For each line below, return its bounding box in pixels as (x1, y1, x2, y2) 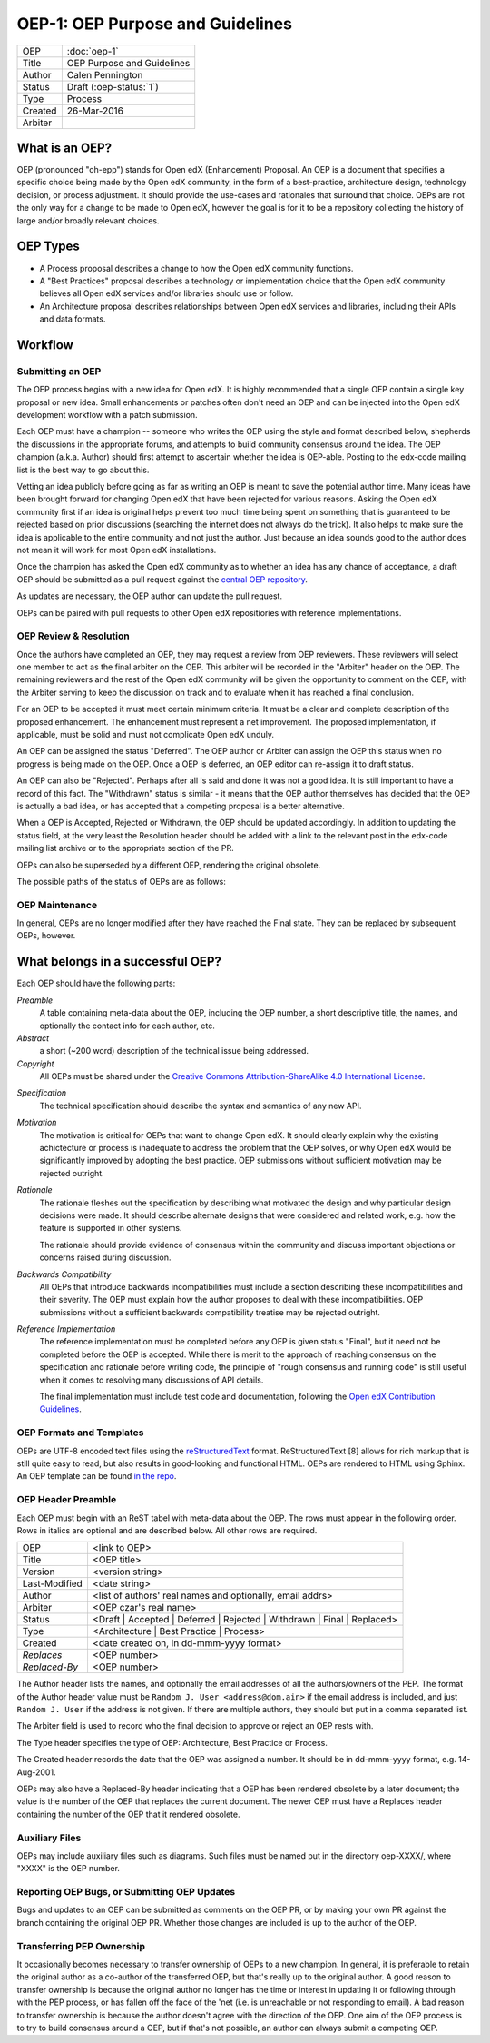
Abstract (16, 1032, 50, 1044)
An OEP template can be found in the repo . (16, 1471, 177, 1482)
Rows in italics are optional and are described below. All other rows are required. (16, 1524, 318, 1535)
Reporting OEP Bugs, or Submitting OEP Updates (16, 1886, 236, 1899)
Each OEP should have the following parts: (16, 977, 176, 989)
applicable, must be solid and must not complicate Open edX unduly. (16, 729, 274, 739)
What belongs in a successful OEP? (16, 954, 221, 969)
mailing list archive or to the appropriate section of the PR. (16, 843, 235, 854)
